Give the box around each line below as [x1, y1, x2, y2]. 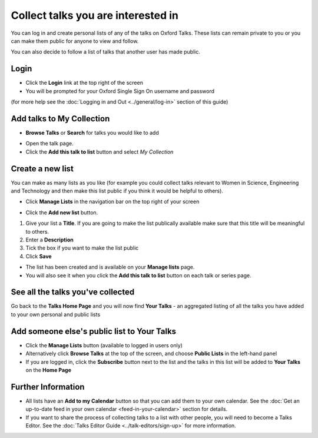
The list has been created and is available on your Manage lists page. [25, 264, 195, 271]
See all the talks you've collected [11, 287, 135, 297]
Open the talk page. [25, 140, 74, 147]
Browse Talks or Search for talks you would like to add [25, 129, 159, 136]
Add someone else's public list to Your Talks [11, 326, 177, 336]
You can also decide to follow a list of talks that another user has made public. [11, 48, 200, 55]
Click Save [25, 253, 52, 260]
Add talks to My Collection [11, 114, 110, 124]
